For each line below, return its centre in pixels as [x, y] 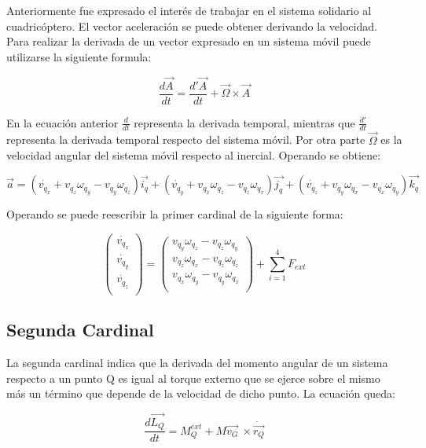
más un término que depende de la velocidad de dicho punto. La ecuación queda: [201, 393]
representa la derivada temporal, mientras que [244, 122]
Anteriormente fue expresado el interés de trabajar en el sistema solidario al [189, 10]
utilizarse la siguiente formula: [79, 56]
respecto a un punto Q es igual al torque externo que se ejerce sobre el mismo [193, 378]
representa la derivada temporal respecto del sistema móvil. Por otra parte [186, 140]
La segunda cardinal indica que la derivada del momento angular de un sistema [197, 362]
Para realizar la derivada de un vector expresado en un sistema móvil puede [189, 41]
